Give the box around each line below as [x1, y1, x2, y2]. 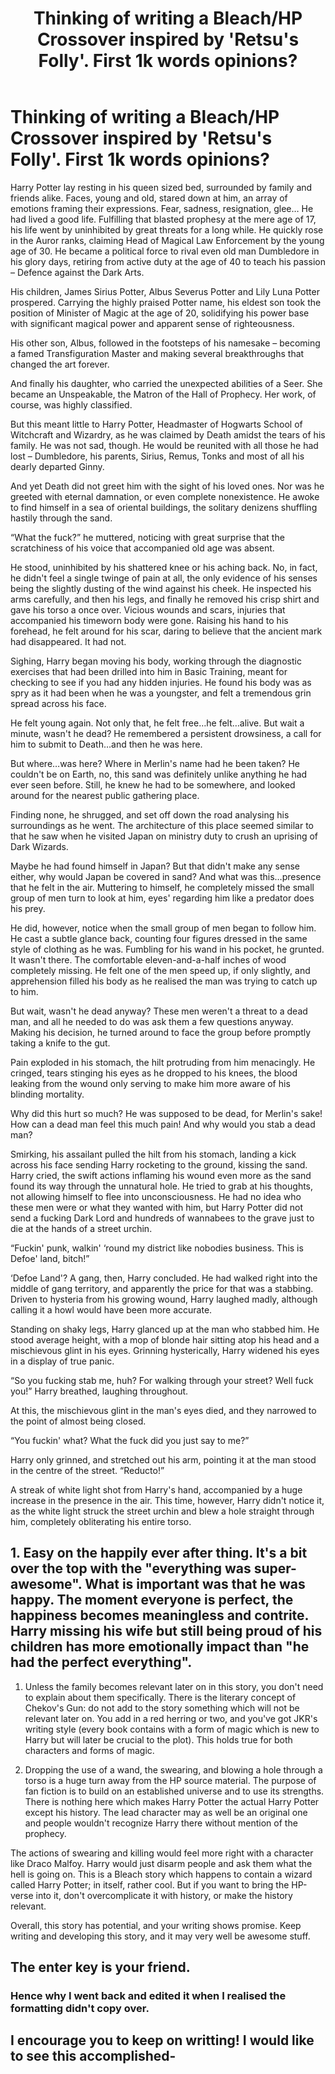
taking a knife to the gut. [10, 1037, 111, 1049]
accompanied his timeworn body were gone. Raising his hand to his [10, 614, 289, 626]
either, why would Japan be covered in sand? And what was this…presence [10, 870, 322, 882]
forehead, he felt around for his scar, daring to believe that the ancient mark [10, 625, 323, 637]
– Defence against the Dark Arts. [10, 266, 145, 278]
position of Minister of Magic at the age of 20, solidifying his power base [10, 307, 310, 319]
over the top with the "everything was [10, 1560, 252, 1577]
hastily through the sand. [10, 512, 113, 524]
